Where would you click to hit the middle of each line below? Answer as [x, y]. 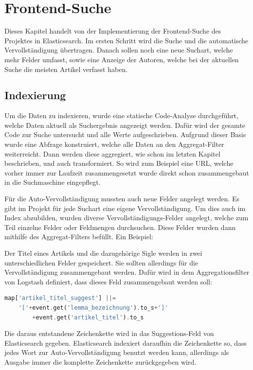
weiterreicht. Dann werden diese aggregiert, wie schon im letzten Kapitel [112, 153]
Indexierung [35, 95]
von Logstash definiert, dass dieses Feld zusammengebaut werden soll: [108, 281]
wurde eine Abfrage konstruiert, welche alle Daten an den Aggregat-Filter [114, 144]
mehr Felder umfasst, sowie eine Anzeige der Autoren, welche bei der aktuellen [122, 59]
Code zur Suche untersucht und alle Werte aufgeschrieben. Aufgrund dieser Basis [125, 134]
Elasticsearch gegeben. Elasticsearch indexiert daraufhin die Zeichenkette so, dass [126, 343]
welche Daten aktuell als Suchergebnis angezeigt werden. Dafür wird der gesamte [125, 125]
